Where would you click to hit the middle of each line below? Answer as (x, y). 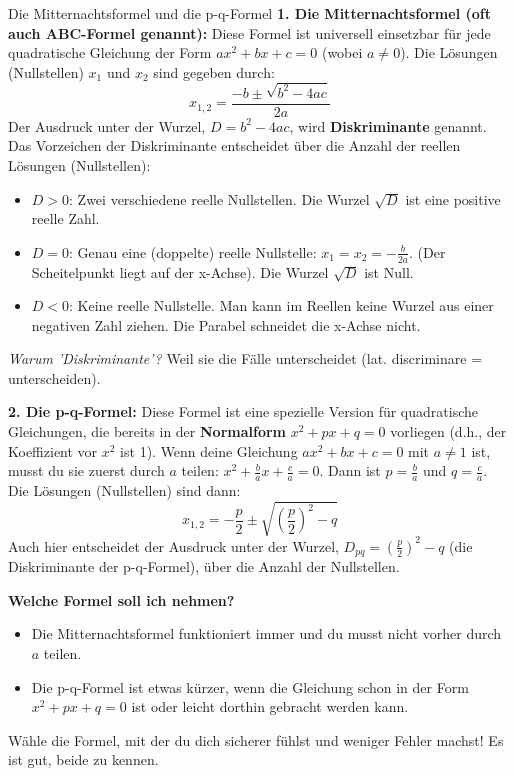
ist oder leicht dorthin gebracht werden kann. (270, 706)
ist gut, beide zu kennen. (83, 759)
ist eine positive (453, 198)
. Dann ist (350, 470)
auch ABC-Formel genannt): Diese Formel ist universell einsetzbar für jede (249, 32)
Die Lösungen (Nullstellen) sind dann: (124, 490)
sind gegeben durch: (214, 71)
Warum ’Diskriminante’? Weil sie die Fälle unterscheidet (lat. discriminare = (245, 358)
